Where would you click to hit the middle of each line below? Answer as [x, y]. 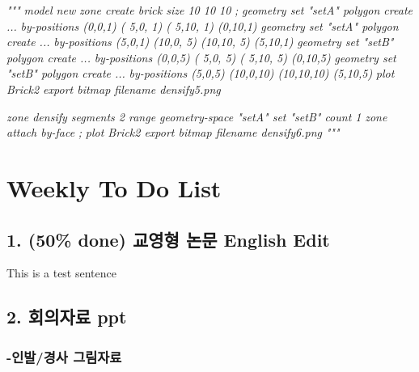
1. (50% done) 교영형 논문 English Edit [168, 239]
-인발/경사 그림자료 [64, 356]
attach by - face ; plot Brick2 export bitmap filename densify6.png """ [173, 132]
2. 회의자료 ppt [67, 317]
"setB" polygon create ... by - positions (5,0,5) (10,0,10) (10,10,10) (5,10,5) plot [201, 73]
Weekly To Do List [114, 187]
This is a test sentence [61, 273]
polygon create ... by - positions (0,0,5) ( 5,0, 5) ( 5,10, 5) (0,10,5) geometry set [201, 57]
